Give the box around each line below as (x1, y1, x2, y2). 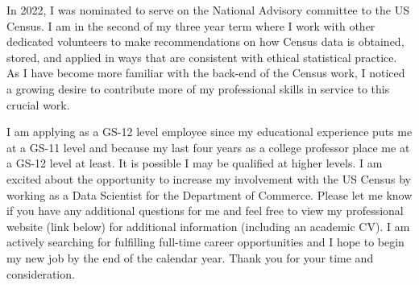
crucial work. (6, 96, 70, 113)
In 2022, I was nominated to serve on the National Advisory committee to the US (6, 2, 409, 18)
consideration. (6, 265, 75, 282)
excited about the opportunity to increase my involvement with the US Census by (6, 170, 411, 187)
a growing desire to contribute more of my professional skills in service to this (6, 80, 390, 97)
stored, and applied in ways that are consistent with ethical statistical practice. (6, 48, 397, 65)
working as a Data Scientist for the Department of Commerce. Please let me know (6, 186, 413, 203)
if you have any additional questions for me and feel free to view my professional (6, 202, 404, 219)
